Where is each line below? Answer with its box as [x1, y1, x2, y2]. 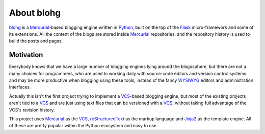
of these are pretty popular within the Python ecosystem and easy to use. [9, 123, 158, 129]
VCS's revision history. [9, 107, 55, 112]
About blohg [9, 7, 61, 18]
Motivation [9, 51, 43, 59]
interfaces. [9, 84, 31, 90]
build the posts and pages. [9, 38, 63, 44]
